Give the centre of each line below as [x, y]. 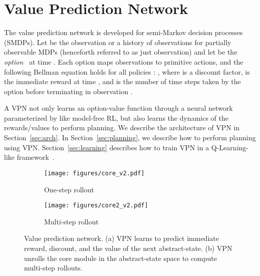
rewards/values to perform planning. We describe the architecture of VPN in [122, 127]
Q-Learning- [230, 147]
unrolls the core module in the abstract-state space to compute [120, 258]
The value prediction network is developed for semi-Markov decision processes [123, 32]
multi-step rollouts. [53, 268]
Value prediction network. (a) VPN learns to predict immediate [121, 238]
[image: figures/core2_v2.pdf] [96, 206]
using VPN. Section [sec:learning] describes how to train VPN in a [107, 147]
